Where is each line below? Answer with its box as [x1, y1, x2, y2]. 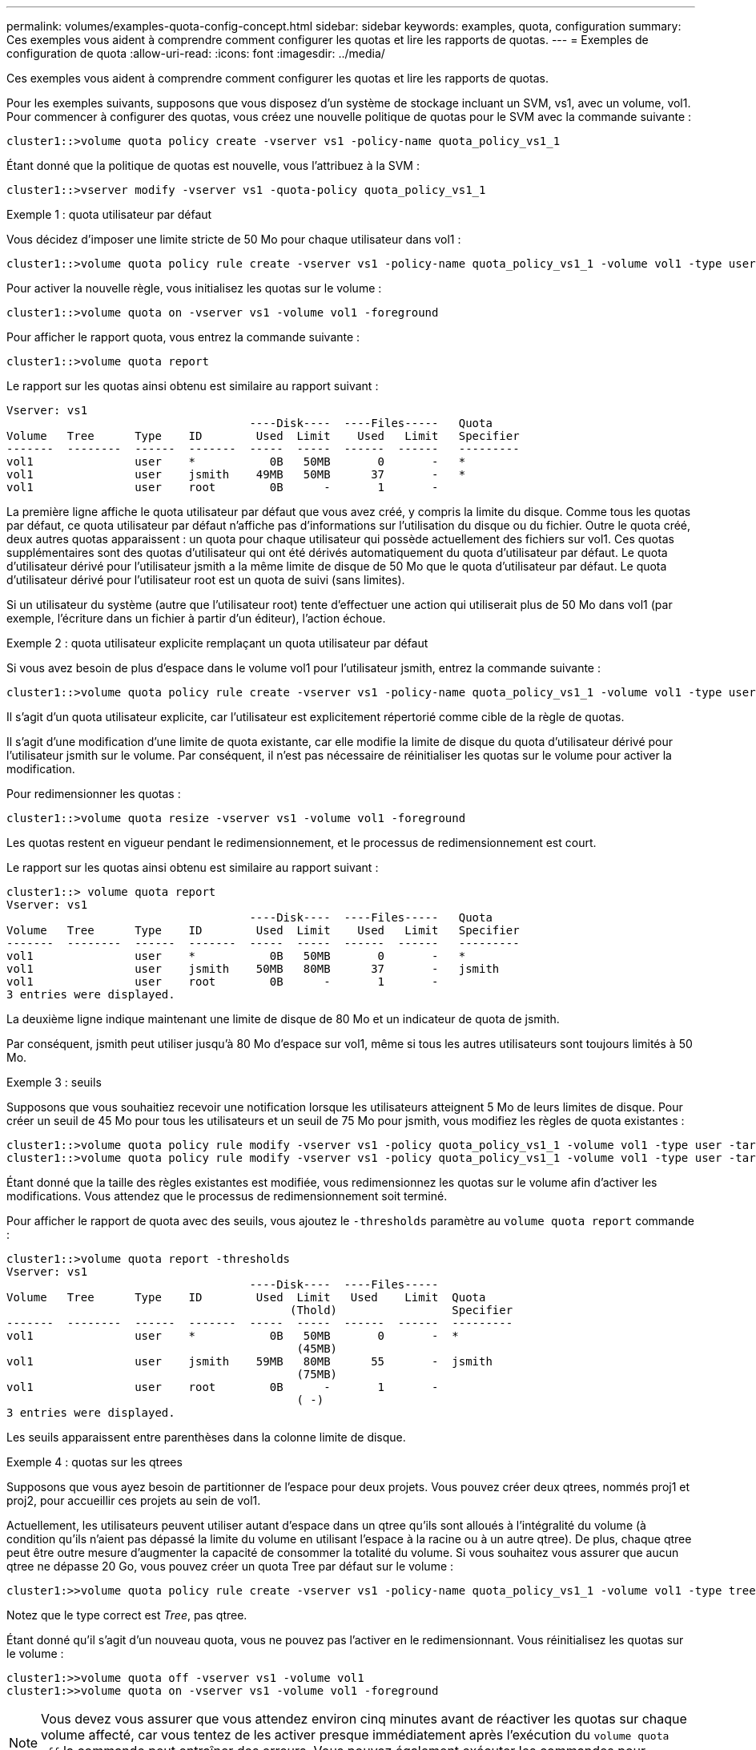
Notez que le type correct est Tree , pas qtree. [6, 1608, 247, 1622]
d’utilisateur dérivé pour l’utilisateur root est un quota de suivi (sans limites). [6, 573, 405, 587]
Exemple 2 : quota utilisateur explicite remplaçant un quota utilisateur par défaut [6, 636, 428, 650]
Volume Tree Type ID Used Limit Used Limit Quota [6, 1291, 486, 1304]
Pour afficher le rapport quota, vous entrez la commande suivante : [6, 330, 360, 344]
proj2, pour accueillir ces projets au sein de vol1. [6, 1494, 261, 1507]
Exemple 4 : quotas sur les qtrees [6, 1455, 183, 1469]
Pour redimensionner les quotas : [6, 787, 181, 800]
